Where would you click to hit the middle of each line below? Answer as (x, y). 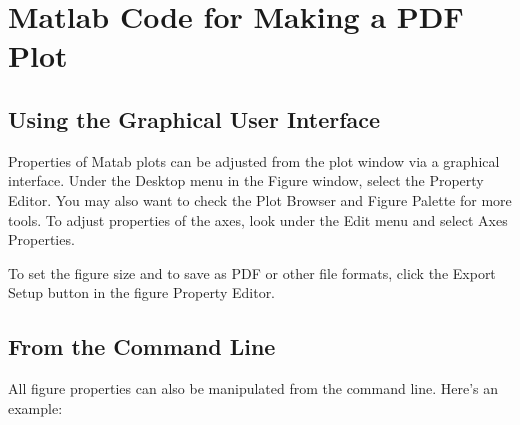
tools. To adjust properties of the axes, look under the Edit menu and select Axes (258, 219)
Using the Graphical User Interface (194, 118)
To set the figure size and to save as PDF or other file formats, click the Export (252, 272)
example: (35, 407)
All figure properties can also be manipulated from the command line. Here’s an (253, 388)
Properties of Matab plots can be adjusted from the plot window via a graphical (254, 160)
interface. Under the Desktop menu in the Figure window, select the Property (246, 180)
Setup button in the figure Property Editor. (142, 292)
